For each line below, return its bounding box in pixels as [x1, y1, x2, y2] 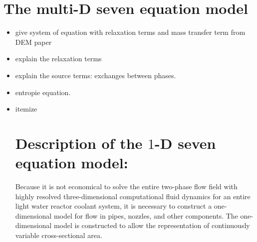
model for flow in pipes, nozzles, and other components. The [53, 210, 238, 221]
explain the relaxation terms [15, 53, 102, 64]
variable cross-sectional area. [15, 230, 102, 240]
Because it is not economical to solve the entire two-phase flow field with [15, 181, 238, 191]
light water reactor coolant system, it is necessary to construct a [15, 201, 212, 211]
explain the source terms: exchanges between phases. [15, 70, 176, 80]
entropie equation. [15, 87, 71, 97]
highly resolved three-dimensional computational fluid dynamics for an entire [15, 191, 251, 201]
